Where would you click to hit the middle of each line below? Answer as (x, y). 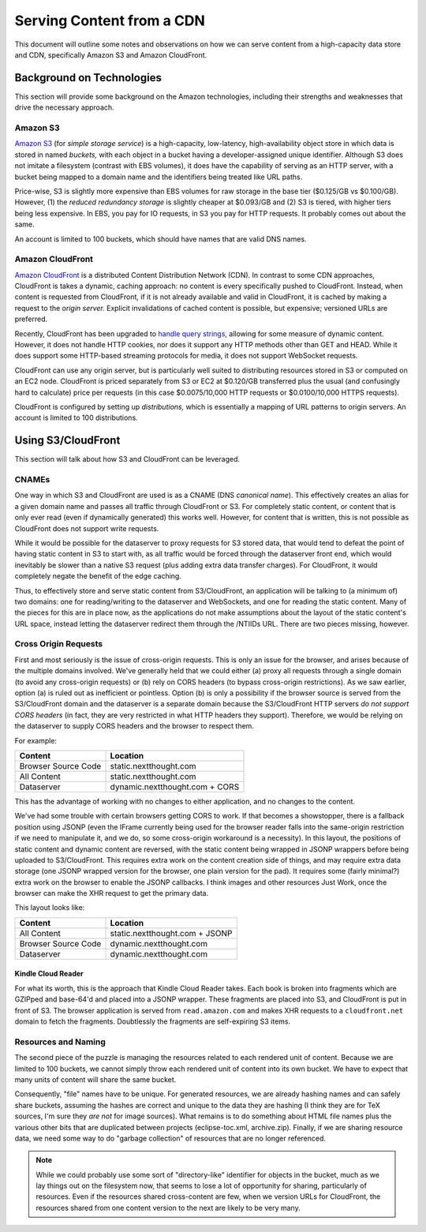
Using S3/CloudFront (67, 441)
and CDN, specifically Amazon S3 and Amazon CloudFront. (111, 54)
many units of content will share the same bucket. (95, 1079)
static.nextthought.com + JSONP (171, 933)
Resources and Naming (60, 1042)
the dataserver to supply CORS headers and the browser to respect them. (134, 726)
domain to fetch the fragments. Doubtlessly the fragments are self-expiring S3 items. (153, 1021)
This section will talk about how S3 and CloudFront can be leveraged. (127, 459)
